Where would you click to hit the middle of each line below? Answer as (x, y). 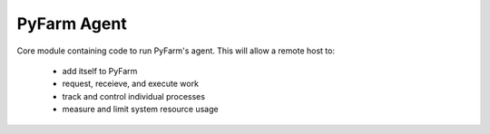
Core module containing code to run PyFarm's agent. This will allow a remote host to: (176, 51)
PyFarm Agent (72, 24)
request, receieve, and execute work (131, 84)
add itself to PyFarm (100, 71)
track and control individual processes (134, 96)
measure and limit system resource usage (140, 110)
